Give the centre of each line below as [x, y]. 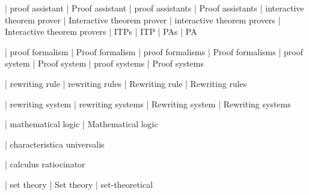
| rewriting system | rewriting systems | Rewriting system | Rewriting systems [148, 103]
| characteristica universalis [55, 144]
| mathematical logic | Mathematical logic [81, 124]
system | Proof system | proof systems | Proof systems [105, 63]
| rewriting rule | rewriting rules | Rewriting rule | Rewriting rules [126, 83]
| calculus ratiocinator [45, 164]
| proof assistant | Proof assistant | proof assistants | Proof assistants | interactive [154, 8]
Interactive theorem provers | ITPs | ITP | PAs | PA [101, 31]
